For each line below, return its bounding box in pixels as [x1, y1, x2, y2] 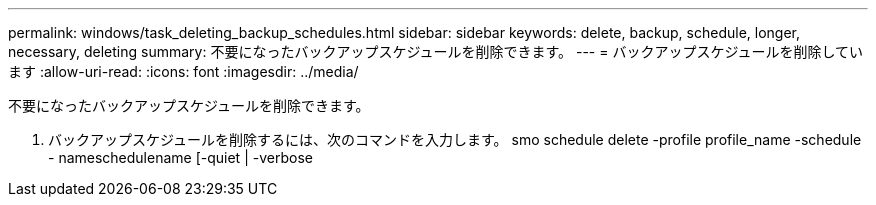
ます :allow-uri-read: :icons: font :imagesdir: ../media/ [8, 63, 359, 80]
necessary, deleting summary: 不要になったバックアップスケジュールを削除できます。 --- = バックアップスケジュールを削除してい [8, 43, 863, 60]
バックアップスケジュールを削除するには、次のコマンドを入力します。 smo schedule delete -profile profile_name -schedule [48, 131, 862, 148]
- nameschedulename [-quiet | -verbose [48, 149, 313, 166]
